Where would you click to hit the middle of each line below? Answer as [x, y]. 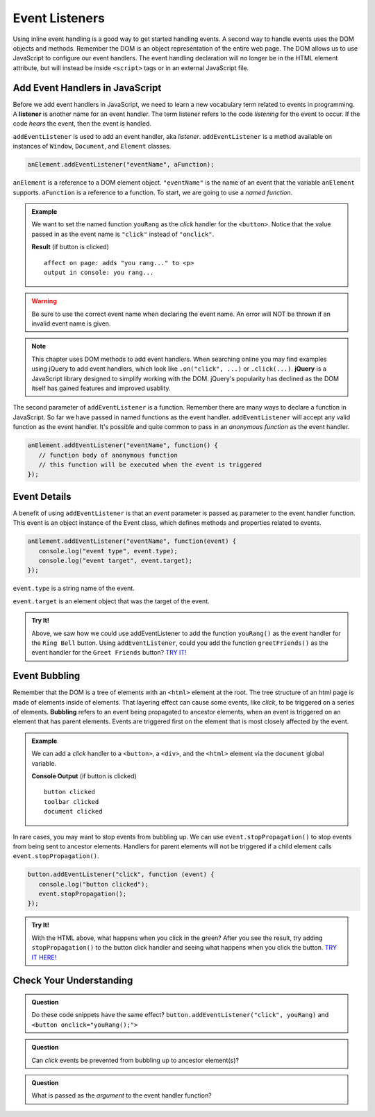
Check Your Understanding [73, 981]
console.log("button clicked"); [93, 884]
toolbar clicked [72, 801]
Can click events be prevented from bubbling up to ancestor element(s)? [135, 1060]
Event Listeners [59, 18]
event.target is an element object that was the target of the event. [111, 601]
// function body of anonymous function [108, 455]
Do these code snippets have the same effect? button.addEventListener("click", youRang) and [180, 1015]
